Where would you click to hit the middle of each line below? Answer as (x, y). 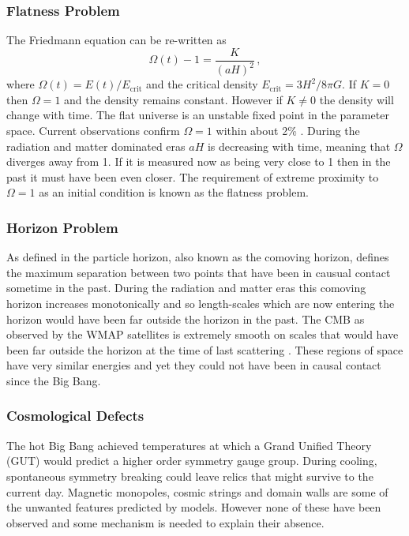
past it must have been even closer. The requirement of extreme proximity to (193, 176)
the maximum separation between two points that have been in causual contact (199, 272)
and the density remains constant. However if (173, 99)
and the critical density (202, 84)
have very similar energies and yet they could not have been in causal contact (194, 365)
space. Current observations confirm (93, 130)
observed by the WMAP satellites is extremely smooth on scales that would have (203, 334)
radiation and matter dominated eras (96, 146)
